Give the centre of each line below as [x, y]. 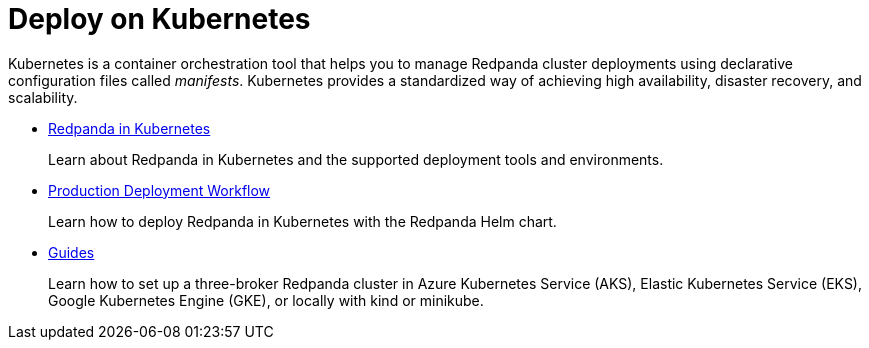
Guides [71, 252]
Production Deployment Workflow [159, 190]
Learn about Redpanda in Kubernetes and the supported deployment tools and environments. [356, 159]
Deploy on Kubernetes [159, 19]
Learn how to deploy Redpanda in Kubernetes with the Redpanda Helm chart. [302, 221]
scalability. [43, 97]
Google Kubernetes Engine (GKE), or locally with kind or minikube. [266, 300]
